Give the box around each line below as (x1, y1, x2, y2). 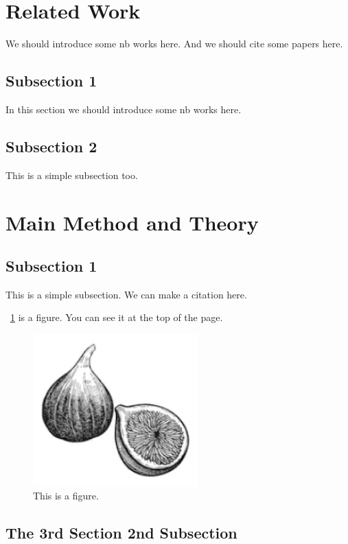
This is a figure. (33, 488, 99, 503)
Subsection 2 (5, 135, 97, 156)
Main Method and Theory (5, 208, 259, 236)
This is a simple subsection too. (5, 167, 138, 182)
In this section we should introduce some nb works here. (5, 102, 242, 116)
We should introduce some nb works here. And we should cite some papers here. (5, 36, 343, 51)
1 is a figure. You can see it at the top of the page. (10, 310, 223, 324)
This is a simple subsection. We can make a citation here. (5, 287, 247, 301)
